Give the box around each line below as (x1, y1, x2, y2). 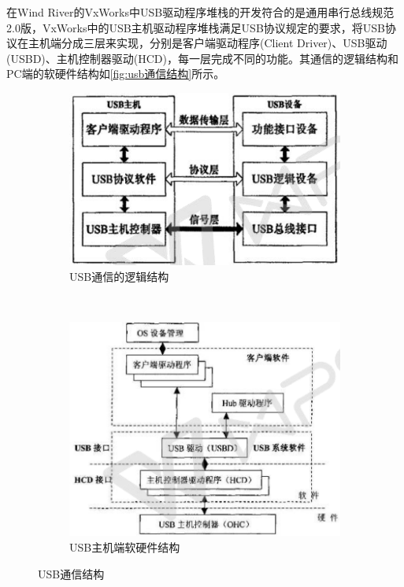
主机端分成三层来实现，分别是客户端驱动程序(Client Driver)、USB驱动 (28, 35, 387, 51)
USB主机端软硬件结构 (69, 538, 180, 555)
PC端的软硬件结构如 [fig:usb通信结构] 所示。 (6, 65, 225, 82)
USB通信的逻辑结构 (69, 268, 169, 284)
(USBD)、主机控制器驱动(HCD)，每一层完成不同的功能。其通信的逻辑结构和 (6, 50, 398, 66)
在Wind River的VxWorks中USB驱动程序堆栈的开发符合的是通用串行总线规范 (6, 4, 395, 20)
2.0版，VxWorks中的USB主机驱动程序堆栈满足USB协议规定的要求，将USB (6, 19, 385, 35)
